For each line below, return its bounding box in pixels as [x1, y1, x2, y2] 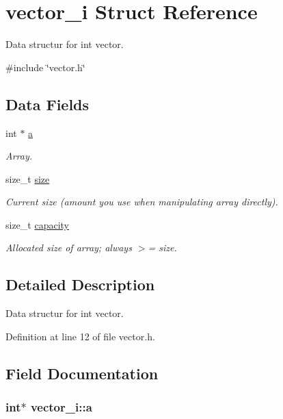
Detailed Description [5, 274, 155, 295]
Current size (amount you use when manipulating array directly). [5, 194, 278, 209]
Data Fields [5, 93, 90, 114]
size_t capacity [5, 217, 70, 231]
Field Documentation [5, 362, 159, 383]
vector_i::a [30, 398, 92, 416]
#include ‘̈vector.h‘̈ [5, 60, 85, 74]
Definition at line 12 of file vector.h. [5, 329, 155, 343]
